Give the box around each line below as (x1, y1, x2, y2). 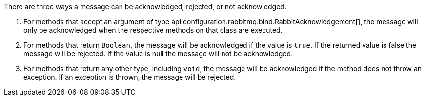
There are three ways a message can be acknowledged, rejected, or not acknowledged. (4, 2, 286, 11)
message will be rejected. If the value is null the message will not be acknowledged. (23, 49, 293, 58)
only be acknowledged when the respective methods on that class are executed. (23, 26, 283, 34)
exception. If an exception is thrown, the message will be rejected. (23, 73, 236, 81)
